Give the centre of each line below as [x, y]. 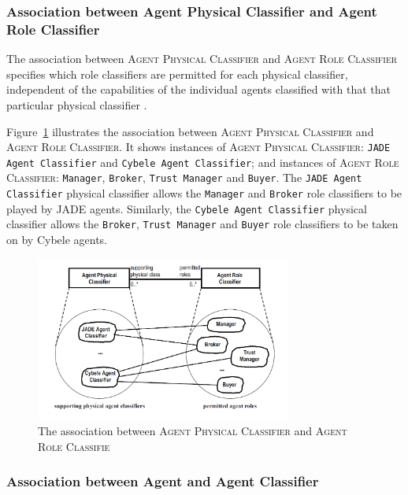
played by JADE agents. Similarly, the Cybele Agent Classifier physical [187, 208]
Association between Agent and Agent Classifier [163, 481]
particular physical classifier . [77, 104]
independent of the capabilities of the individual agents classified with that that [199, 89]
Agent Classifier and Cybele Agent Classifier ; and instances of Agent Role [203, 162]
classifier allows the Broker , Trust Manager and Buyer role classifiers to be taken [202, 224]
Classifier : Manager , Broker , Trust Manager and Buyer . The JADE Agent [184, 177]
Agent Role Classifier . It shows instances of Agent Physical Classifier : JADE [198, 147]
